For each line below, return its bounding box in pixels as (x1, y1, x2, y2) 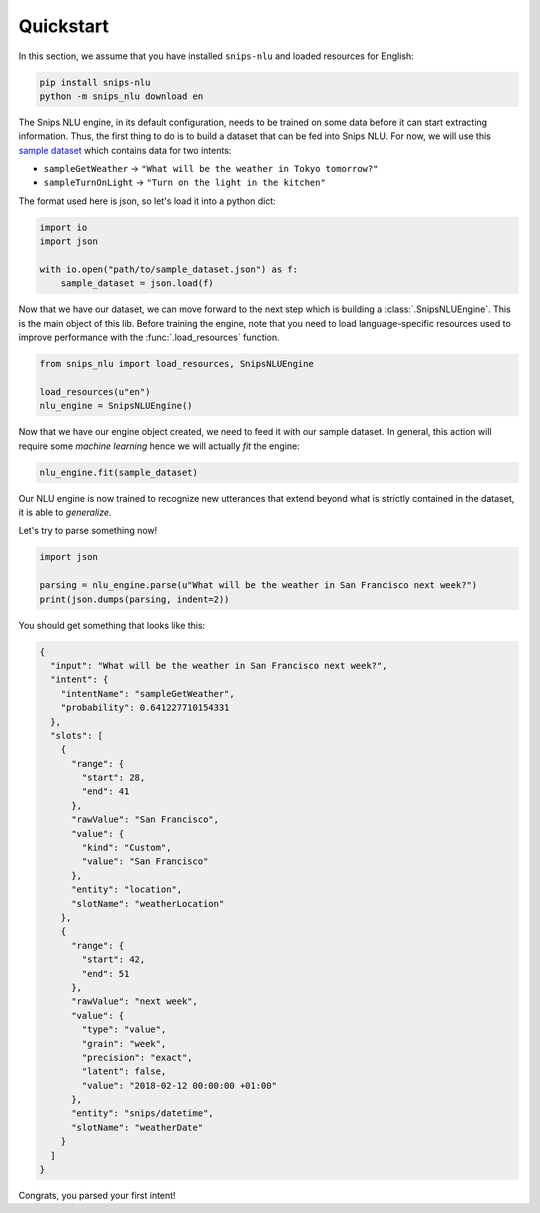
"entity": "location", (71, 884, 183, 895)
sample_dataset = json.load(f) (60, 278, 214, 289)
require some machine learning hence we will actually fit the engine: (18, 440, 300, 452)
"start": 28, (81, 772, 146, 784)
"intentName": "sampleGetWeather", (60, 688, 235, 699)
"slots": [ (50, 730, 104, 741)
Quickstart (18, 15, 110, 37)
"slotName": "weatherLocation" (71, 898, 225, 909)
